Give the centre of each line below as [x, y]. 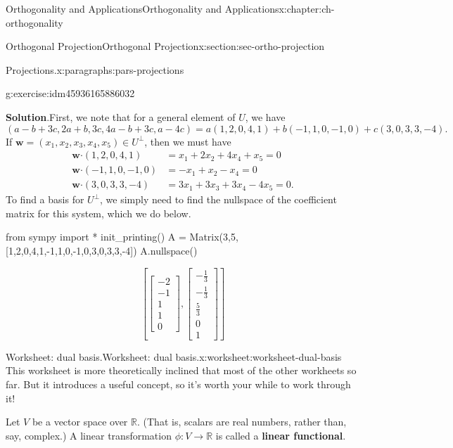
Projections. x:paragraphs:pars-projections [95, 69]
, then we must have [188, 141]
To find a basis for [45, 199]
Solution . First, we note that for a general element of [121, 116]
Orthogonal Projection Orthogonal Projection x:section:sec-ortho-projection [165, 46]
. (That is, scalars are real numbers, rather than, [242, 422]
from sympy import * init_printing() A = [96, 237]
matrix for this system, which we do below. [98, 213]
